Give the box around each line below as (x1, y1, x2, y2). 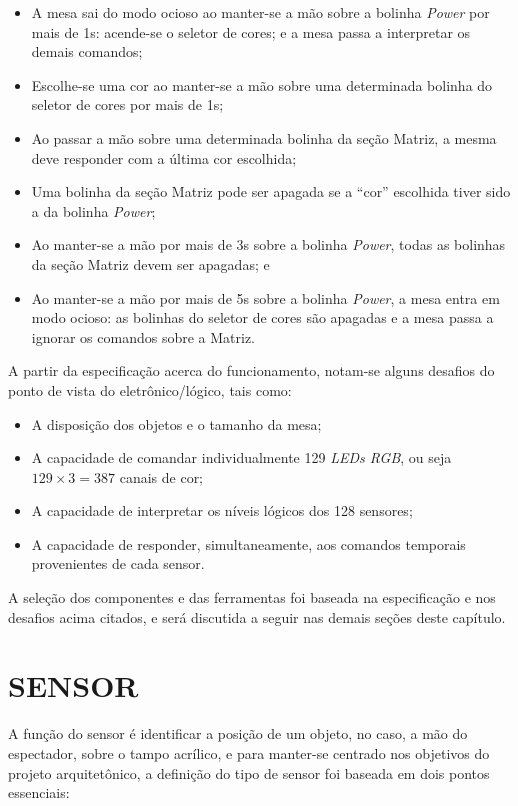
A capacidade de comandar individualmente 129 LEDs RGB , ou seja (31, 447, 452, 468)
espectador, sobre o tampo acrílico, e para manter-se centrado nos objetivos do (8, 742, 490, 763)
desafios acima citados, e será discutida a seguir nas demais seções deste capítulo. (8, 606, 506, 627)
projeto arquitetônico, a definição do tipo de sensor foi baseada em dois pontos (8, 762, 490, 783)
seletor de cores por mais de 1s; (31, 94, 224, 115)
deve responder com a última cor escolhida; (31, 147, 297, 168)
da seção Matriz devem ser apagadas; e (31, 253, 270, 274)
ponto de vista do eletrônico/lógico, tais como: (8, 379, 292, 400)
